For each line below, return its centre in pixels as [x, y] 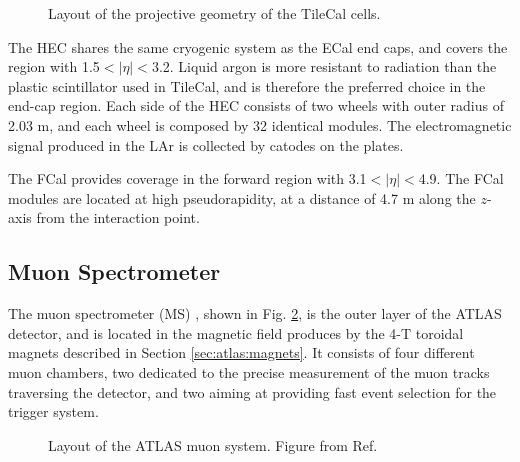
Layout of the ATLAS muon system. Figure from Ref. [213, 444]
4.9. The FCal [461, 178]
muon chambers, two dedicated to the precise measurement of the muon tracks [249, 371]
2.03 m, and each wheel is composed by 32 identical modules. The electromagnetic [260, 124]
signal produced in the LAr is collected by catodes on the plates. [206, 144]
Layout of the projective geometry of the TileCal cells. [214, 13]
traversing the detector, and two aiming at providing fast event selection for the [252, 391]
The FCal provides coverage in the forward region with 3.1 [187, 178]
